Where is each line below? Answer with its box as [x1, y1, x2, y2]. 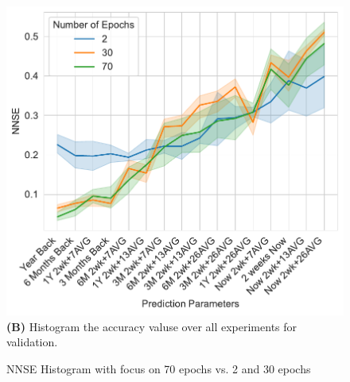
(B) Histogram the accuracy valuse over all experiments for [6, 318, 297, 334]
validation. [6, 334, 58, 350]
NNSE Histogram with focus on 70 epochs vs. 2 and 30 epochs [6, 361, 311, 377]
